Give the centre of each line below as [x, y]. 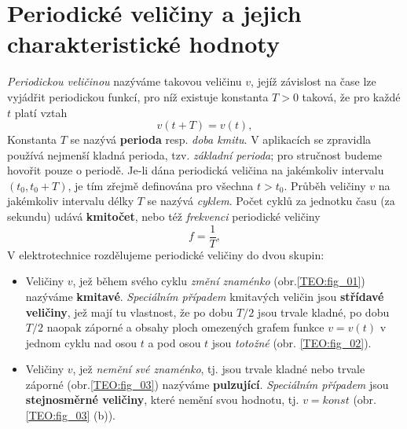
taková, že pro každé [351, 96]
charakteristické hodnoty [143, 44]
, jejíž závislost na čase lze [313, 81]
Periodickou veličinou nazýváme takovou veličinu [125, 81]
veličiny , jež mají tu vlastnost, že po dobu [129, 312]
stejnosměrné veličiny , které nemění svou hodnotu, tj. [162, 400]
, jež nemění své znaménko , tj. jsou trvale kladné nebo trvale [219, 369]
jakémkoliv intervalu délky [71, 201]
